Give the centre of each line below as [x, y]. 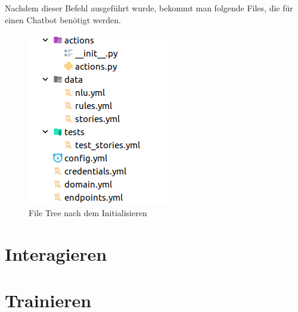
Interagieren [56, 253]
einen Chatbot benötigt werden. [63, 19]
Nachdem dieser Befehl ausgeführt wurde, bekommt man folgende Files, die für [149, 8]
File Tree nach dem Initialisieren [88, 212]
